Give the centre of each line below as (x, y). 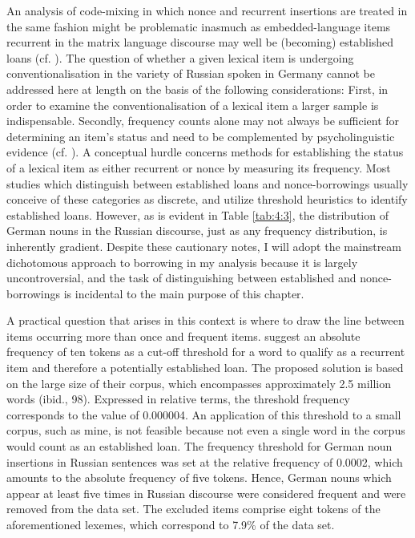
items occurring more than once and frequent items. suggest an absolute (183, 336)
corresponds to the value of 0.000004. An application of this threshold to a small (204, 414)
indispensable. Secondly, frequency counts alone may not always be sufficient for (203, 121)
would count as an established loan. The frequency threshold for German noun (199, 446)
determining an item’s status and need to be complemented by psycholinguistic (201, 136)
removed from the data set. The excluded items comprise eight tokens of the (193, 509)
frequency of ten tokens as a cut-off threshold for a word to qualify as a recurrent (206, 352)
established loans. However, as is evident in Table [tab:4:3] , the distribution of (197, 214)
